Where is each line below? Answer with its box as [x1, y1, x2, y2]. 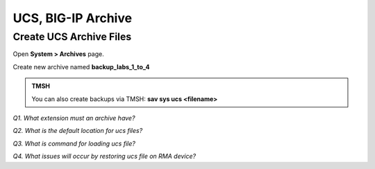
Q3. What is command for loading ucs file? [12, 139, 135, 148]
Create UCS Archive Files [12, 30, 132, 43]
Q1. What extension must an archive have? [12, 114, 135, 122]
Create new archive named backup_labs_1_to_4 [12, 62, 150, 71]
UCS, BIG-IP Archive [12, 10, 132, 26]
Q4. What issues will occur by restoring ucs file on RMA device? [12, 152, 197, 161]
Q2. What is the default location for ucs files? [12, 127, 143, 135]
